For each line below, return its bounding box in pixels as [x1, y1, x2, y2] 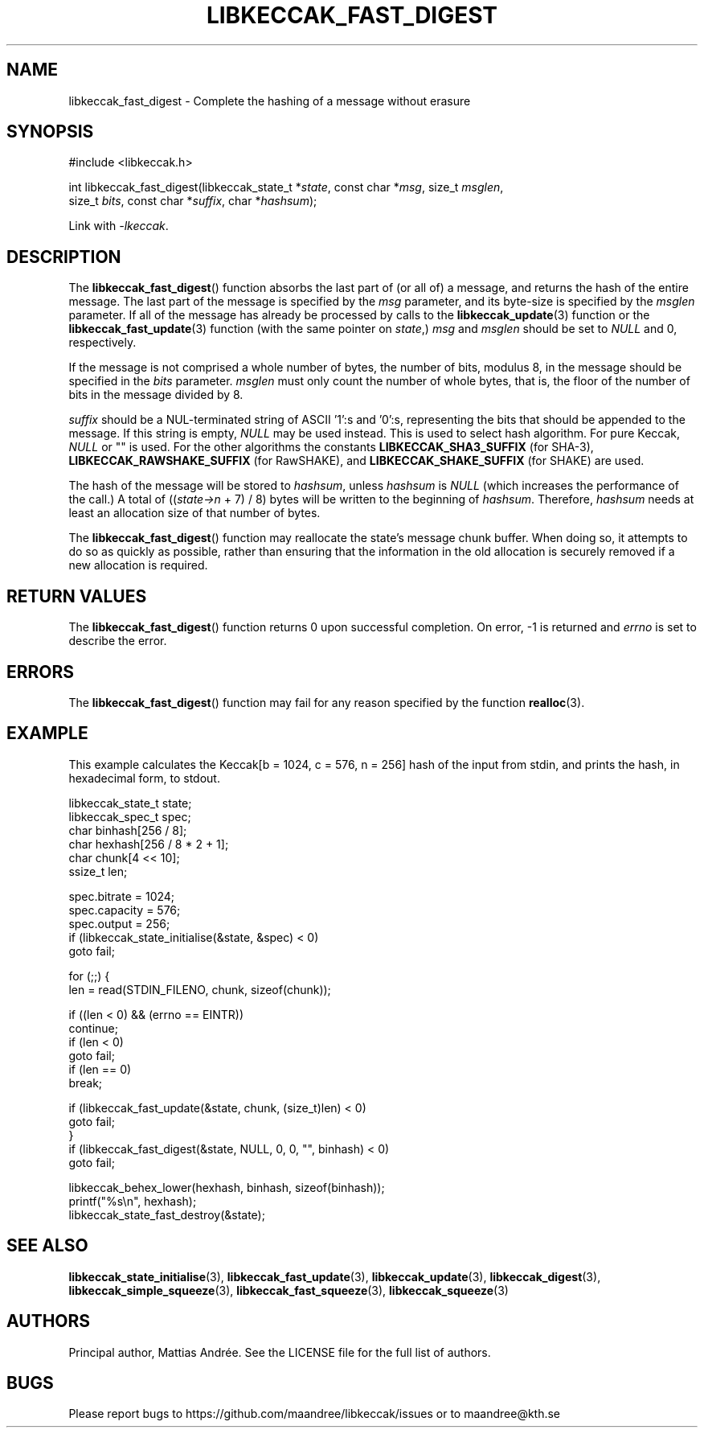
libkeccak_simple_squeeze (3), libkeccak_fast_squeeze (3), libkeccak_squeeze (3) [68, 1283, 509, 1297]
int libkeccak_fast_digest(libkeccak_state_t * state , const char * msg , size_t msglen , [68, 180, 504, 195]
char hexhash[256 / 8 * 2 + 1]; [68, 836, 229, 851]
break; [68, 1075, 103, 1090]
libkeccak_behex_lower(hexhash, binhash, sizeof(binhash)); [68, 1180, 385, 1194]
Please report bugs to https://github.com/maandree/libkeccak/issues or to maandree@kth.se [68, 1407, 561, 1421]
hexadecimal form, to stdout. [68, 770, 220, 785]
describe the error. [68, 634, 167, 648]
